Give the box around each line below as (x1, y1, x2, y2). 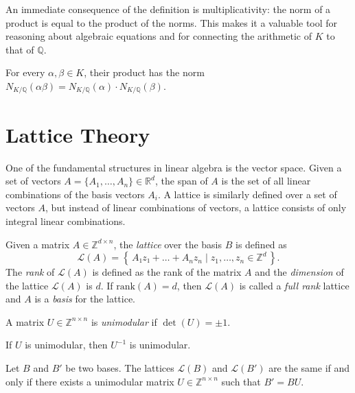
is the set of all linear (221, 174, 311, 188)
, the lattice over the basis (113, 237, 222, 251)
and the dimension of (255, 265, 344, 279)
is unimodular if (91, 314, 157, 329)
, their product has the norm (84, 65, 205, 80)
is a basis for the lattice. (34, 291, 135, 306)
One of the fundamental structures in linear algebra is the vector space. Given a (5, 160, 342, 174)
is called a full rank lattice (239, 278, 350, 292)
